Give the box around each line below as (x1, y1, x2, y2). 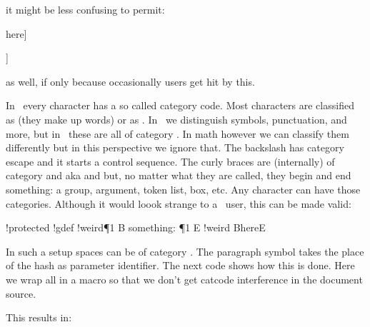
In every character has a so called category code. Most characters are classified (6, 98, 354, 113)
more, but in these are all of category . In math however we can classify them (6, 126, 349, 141)
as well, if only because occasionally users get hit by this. (6, 74, 255, 89)
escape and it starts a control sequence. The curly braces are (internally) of (6, 154, 335, 168)
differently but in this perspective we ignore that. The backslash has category (6, 140, 344, 155)
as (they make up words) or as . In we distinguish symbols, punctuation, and (6, 111, 347, 126)
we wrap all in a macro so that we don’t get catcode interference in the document (6, 271, 363, 286)
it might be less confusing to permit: (6, 2, 165, 16)
